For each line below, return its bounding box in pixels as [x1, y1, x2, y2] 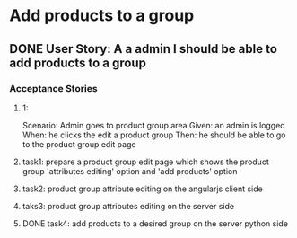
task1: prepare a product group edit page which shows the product [22, 156, 269, 167]
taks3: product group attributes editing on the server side [22, 200, 235, 211]
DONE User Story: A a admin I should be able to [9, 41, 278, 57]
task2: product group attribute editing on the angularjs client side [22, 183, 263, 194]
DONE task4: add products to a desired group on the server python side [22, 217, 289, 229]
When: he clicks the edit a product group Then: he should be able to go [22, 129, 286, 140]
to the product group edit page [22, 138, 136, 149]
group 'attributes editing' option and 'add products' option [22, 165, 238, 176]
